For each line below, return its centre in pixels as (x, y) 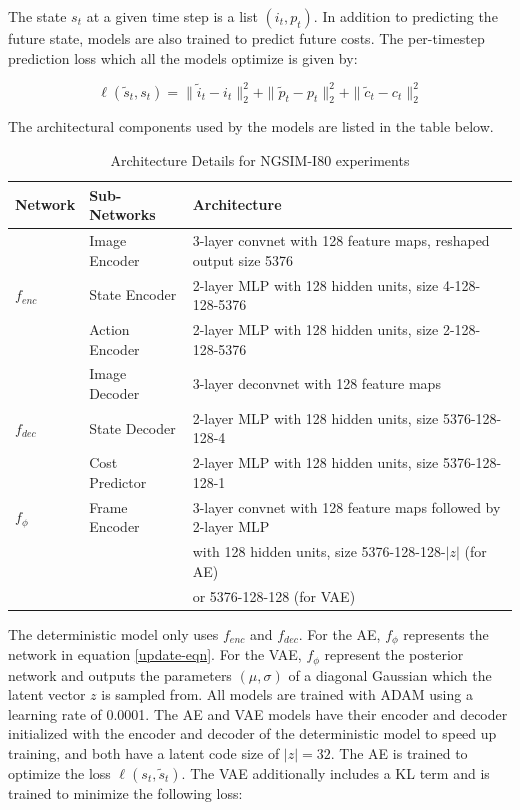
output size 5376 (243, 259)
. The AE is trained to (399, 752)
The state (37, 16)
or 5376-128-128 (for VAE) (274, 595)
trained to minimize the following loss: (125, 792)
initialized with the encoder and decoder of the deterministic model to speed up (252, 733)
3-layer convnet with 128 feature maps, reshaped (341, 240)
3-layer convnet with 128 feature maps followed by (346, 506)
